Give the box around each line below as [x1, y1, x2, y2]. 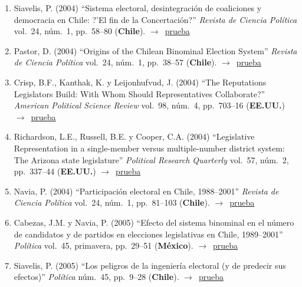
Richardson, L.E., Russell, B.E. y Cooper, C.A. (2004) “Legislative [14, 130, 255, 143]
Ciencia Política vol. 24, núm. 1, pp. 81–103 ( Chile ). [14, 196, 210, 209]
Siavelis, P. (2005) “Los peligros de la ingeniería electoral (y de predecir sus [14, 259, 286, 271]
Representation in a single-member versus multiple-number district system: [14, 141, 285, 154]
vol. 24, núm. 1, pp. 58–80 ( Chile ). [14, 25, 146, 37]
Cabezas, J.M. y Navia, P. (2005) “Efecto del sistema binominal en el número [14, 216, 294, 228]
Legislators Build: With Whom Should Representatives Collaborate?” [14, 87, 265, 100]
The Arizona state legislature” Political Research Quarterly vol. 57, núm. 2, [14, 153, 289, 166]
